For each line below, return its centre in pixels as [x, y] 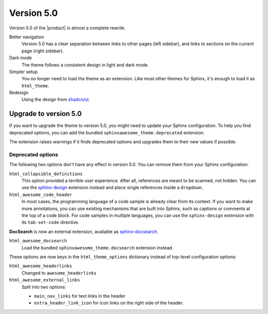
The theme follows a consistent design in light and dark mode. [85, 65]
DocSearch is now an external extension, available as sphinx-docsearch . [84, 231]
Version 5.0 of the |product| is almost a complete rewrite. [67, 28]
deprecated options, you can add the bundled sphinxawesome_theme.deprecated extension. [107, 132]
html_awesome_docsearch [38, 241]
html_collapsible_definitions [46, 174]
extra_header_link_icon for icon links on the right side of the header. [109, 303]
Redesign [19, 93]
